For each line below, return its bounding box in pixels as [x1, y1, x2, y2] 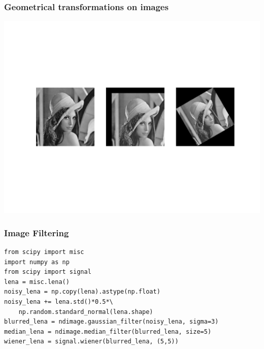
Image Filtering [4, 226, 69, 239]
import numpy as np [4, 258, 70, 266]
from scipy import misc [4, 248, 84, 256]
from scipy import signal [4, 268, 91, 276]
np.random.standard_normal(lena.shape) [18, 308, 153, 315]
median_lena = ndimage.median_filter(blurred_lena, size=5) [4, 328, 212, 335]
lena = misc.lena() [4, 278, 70, 285]
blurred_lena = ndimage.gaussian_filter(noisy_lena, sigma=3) [4, 318, 219, 326]
